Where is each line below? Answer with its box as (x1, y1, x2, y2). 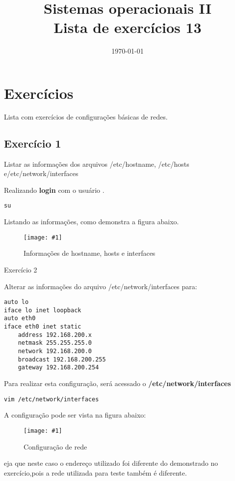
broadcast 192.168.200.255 (18, 356, 106, 363)
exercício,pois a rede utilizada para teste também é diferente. (4, 467, 187, 478)
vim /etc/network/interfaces (4, 395, 99, 403)
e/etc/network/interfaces (4, 168, 78, 179)
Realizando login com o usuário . (4, 184, 104, 195)
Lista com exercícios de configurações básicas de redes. (4, 111, 168, 121)
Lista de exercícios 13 (53, 17, 202, 37)
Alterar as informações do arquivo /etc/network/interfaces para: (4, 281, 197, 291)
